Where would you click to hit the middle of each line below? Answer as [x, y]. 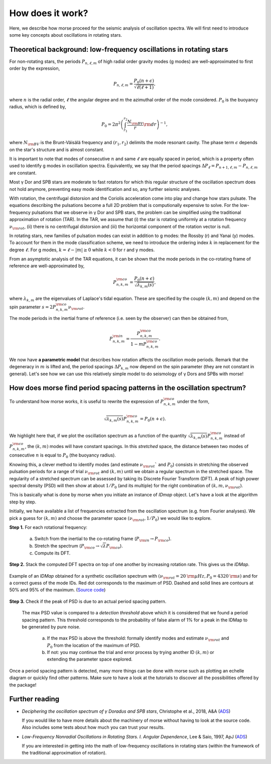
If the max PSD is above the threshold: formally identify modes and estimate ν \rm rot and [138, 639]
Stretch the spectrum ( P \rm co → [67, 546]
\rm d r [150, 125]
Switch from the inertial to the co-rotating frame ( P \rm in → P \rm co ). [103, 539]
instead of [235, 435]
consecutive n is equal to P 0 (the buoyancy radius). [63, 456]
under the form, [193, 401]
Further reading [34, 699]
